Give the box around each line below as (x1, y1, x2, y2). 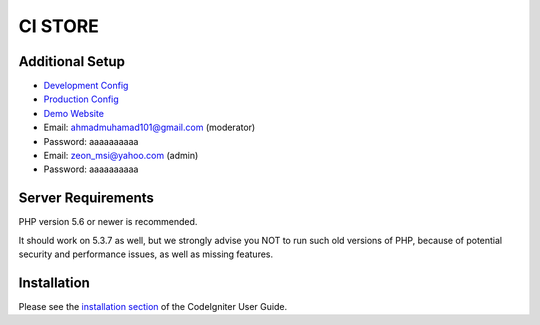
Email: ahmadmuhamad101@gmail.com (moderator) (43, 121, 256, 134)
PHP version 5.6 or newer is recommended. (18, 216, 198, 228)
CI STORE (18, 15, 100, 37)
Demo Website (43, 107, 105, 119)
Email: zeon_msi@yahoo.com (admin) (43, 150, 199, 162)
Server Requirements (18, 190, 155, 207)
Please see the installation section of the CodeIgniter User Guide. (18, 301, 288, 312)
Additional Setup (18, 53, 125, 70)
